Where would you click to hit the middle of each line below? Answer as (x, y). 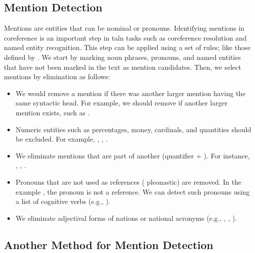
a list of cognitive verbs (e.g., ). (63, 201)
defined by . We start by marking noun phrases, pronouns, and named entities (123, 57)
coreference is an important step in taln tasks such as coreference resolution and (125, 37)
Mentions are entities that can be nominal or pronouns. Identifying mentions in (124, 28)
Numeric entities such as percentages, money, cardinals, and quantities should (133, 129)
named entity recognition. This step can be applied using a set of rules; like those (127, 47)
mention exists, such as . (53, 112)
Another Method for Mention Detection (109, 244)
